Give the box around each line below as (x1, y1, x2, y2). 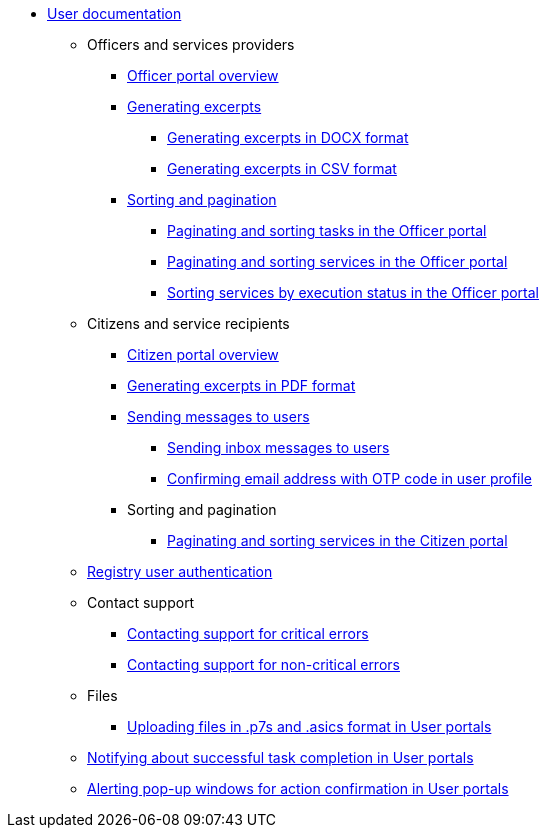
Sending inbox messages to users (167, 439, 390, 456)
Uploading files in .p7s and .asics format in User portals (127, 718, 492, 735)
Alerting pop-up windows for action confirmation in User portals (87, 780, 509, 797)
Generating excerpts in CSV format (167, 160, 397, 177)
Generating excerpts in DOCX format (167, 129, 409, 146)
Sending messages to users (127, 408, 310, 425)
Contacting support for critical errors (127, 625, 369, 642)
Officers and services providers (87, 36, 295, 53)
